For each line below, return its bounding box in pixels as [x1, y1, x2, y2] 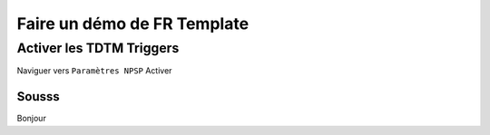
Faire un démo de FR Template [16, 14, 250, 34]
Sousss [16, 89, 60, 104]
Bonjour [16, 113, 47, 124]
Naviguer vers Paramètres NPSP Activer [16, 65, 172, 76]
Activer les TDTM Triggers [16, 40, 180, 56]
